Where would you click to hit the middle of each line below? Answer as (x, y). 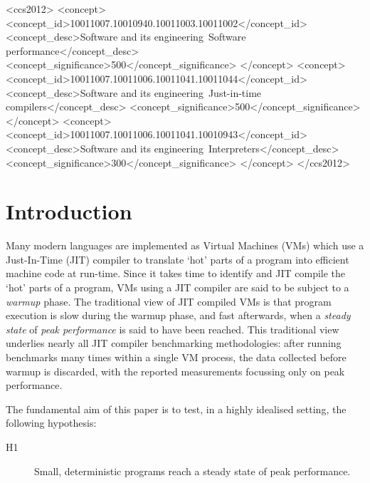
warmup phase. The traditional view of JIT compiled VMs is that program (169, 301)
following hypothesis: (51, 423)
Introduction (69, 211)
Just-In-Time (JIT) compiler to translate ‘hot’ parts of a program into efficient (178, 259)
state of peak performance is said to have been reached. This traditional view (173, 329)
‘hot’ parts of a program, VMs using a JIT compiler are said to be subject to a (178, 287)
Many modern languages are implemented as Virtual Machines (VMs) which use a (185, 245)
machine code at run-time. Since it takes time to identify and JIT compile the (176, 273)
